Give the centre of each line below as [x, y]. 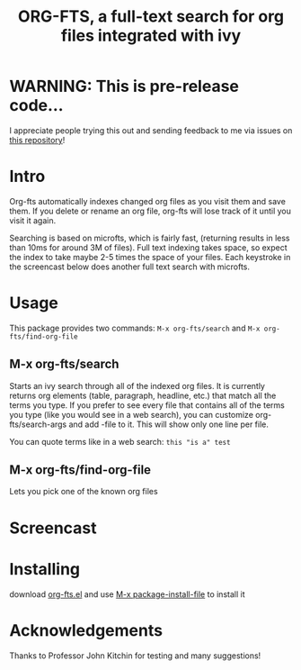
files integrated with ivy [151, 36]
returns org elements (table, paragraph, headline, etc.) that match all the [143, 395]
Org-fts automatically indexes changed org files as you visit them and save [147, 201]
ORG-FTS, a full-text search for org [151, 17]
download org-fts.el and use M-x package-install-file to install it [127, 594]
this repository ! [37, 140]
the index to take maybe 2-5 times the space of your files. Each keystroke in [150, 257]
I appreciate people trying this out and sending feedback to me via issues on [151, 130]
